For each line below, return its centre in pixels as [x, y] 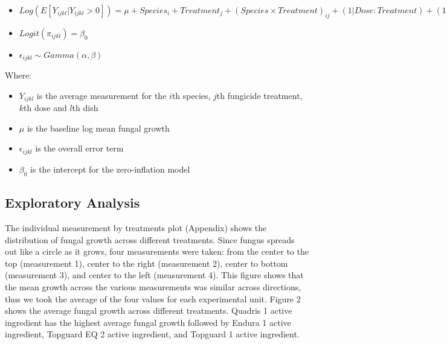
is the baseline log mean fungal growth [98, 128]
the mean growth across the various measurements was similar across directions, [153, 286]
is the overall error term [79, 148]
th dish [85, 108]
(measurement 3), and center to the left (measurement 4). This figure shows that [154, 275]
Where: [18, 75]
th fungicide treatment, [259, 95]
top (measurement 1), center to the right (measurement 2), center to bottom [146, 263]
